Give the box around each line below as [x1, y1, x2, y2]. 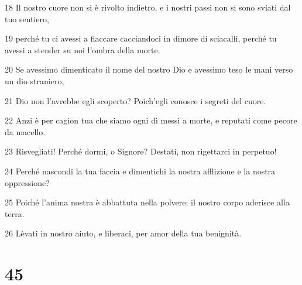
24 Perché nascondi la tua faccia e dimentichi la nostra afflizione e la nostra [5, 164, 276, 177]
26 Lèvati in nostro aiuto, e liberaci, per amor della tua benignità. [5, 227, 242, 239]
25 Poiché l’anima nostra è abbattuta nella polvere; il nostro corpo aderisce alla [5, 196, 290, 208]
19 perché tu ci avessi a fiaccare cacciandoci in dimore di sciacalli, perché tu [5, 32, 277, 44]
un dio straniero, [5, 74, 64, 87]
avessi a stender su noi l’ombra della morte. [5, 43, 160, 56]
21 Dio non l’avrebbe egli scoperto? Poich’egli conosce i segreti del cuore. [5, 94, 266, 107]
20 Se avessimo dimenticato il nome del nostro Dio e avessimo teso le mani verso [5, 63, 293, 75]
